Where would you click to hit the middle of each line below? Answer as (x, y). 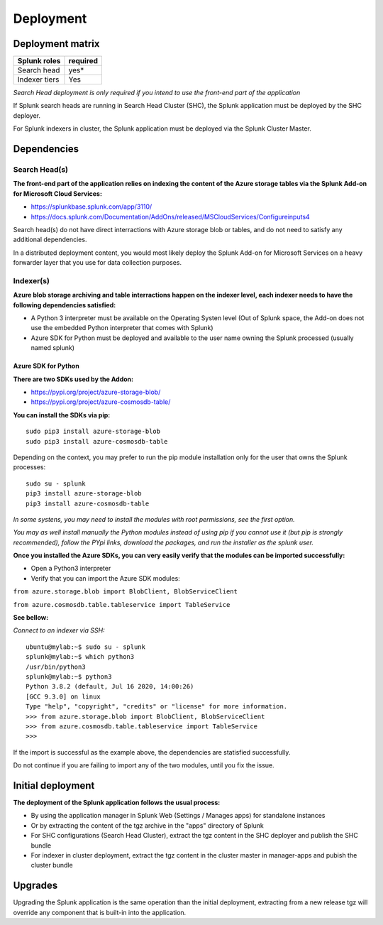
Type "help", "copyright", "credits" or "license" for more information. (157, 707)
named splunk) (52, 348)
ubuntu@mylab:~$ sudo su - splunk (85, 647)
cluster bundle (52, 865)
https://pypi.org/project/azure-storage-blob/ (96, 392)
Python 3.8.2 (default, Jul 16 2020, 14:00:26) (110, 686)
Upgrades (35, 886)
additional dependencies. (50, 240)
